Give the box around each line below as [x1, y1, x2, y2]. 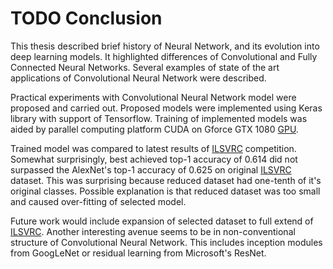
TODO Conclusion [10, 7, 163, 30]
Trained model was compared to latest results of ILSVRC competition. [10, 142, 297, 154]
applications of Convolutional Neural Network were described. [10, 72, 267, 84]
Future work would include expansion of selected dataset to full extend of [10, 215, 314, 227]
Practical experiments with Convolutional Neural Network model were [10, 91, 297, 103]
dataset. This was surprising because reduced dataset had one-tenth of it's [10, 174, 322, 186]
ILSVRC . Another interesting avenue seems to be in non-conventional [10, 225, 296, 237]
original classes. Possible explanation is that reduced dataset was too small [10, 185, 321, 197]
